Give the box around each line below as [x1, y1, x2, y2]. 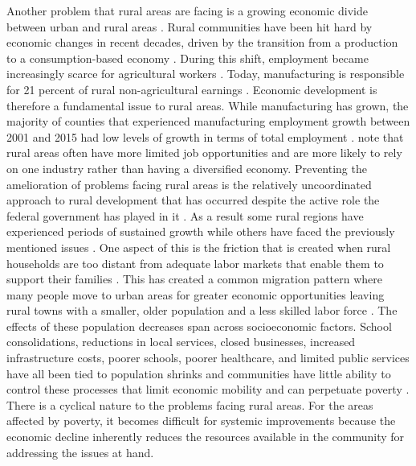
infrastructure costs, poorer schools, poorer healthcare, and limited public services [6, 349, 410, 366]
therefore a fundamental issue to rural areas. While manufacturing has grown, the [6, 97, 409, 113]
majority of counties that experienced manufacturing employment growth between [6, 113, 410, 130]
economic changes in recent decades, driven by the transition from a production [6, 34, 398, 51]
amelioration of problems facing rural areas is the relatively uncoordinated [6, 175, 372, 192]
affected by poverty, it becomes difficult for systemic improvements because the [6, 412, 396, 429]
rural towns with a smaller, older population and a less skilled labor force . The [6, 302, 398, 319]
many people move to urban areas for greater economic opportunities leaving [6, 286, 385, 303]
